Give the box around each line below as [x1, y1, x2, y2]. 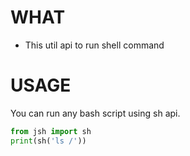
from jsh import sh [10, 126, 92, 136]
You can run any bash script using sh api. [10, 107, 181, 119]
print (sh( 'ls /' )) [10, 136, 87, 146]
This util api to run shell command [24, 39, 165, 51]
